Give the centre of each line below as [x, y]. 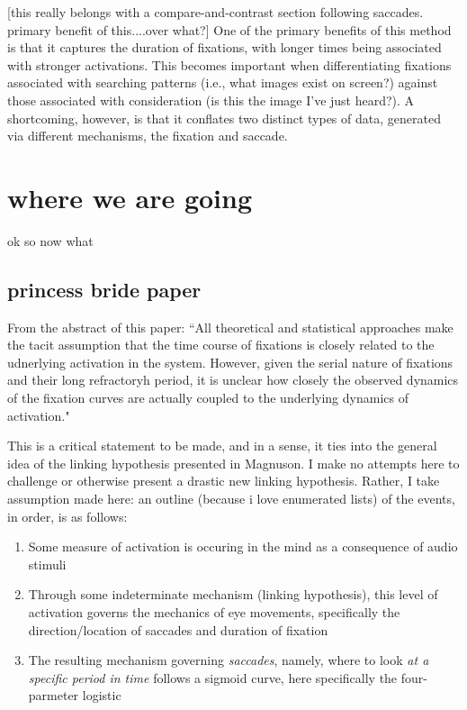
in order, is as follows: [67, 516]
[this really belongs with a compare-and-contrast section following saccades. [216, 12]
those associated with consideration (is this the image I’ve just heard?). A [211, 100]
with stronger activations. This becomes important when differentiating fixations [229, 64]
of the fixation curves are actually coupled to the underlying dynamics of [208, 398]
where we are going [130, 197]
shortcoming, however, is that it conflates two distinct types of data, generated [224, 118]
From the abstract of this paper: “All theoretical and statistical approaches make [230, 327]
